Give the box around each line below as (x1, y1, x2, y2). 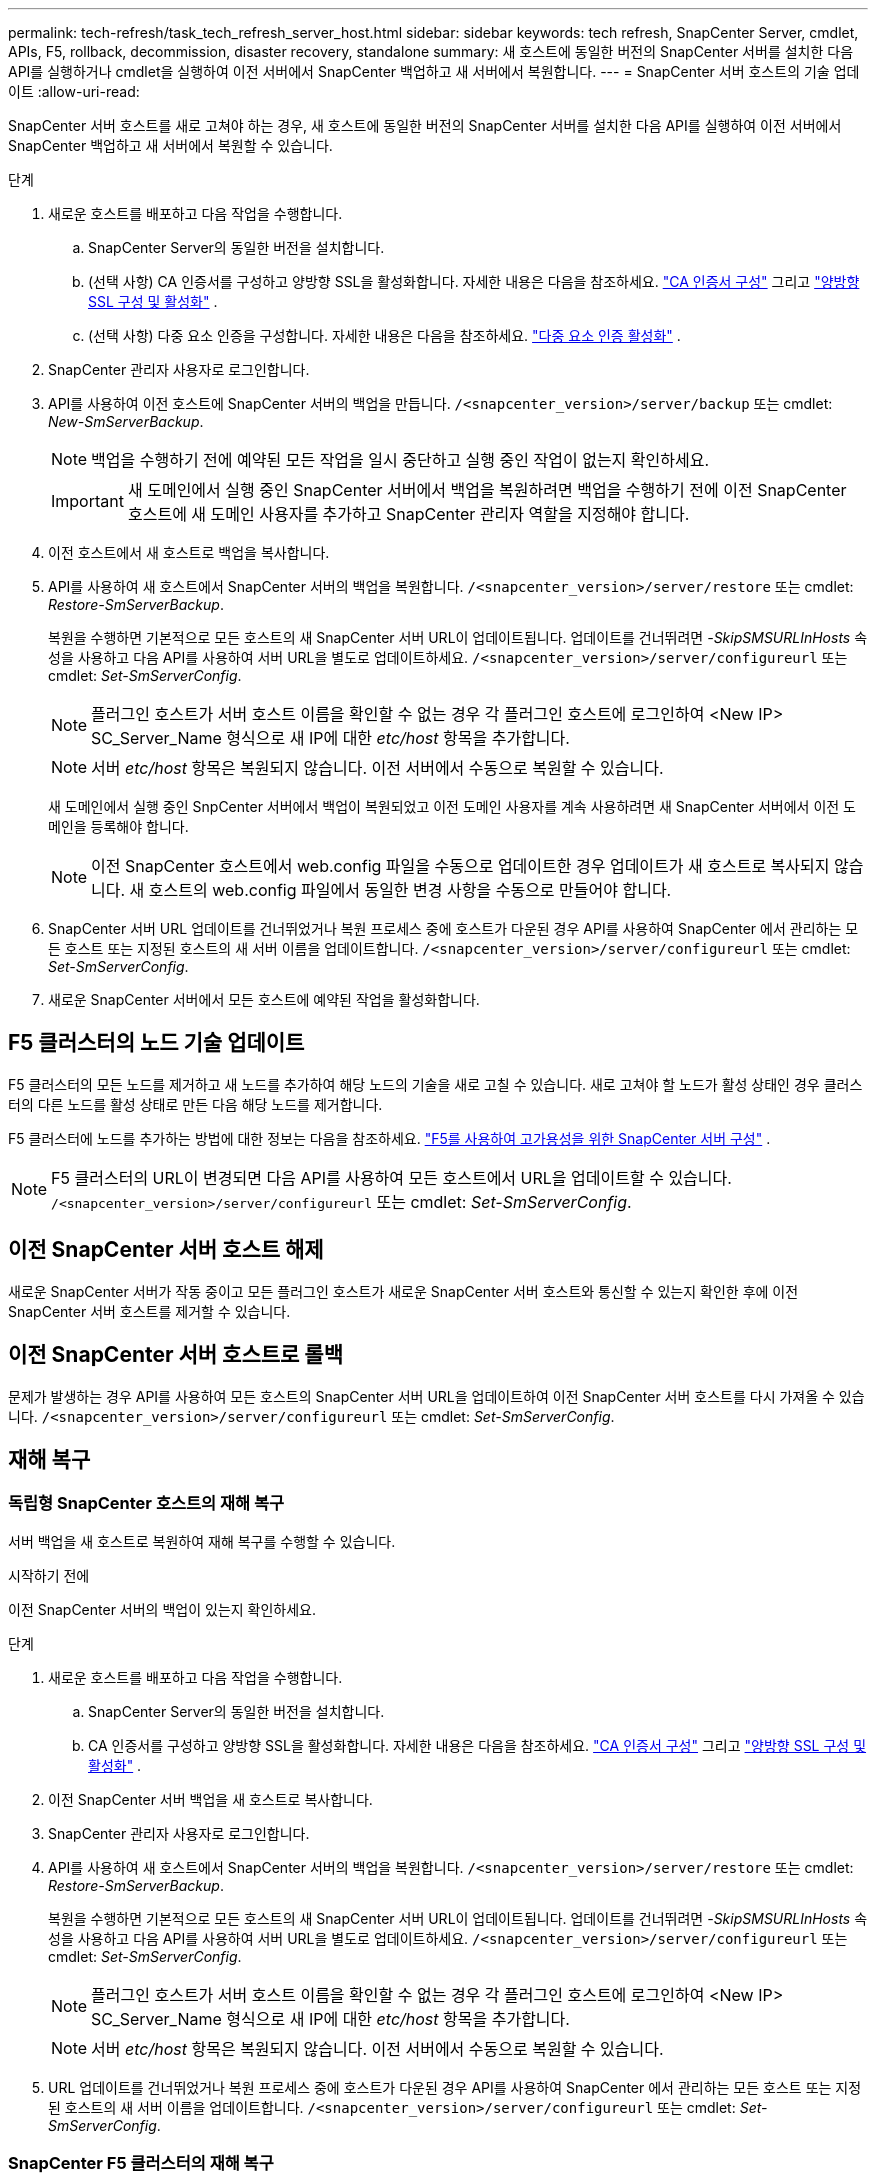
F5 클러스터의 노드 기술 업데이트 (8, 1030, 305, 1056)
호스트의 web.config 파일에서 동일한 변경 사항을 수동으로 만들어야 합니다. (148, 880, 672, 900)
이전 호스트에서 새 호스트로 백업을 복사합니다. (48, 544, 330, 561)
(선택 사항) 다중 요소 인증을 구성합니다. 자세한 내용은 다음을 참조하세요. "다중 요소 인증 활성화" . (88, 327, 681, 344)
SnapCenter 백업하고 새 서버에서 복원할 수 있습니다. (8, 137, 333, 154)
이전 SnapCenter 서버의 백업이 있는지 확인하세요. (8, 1600, 317, 1618)
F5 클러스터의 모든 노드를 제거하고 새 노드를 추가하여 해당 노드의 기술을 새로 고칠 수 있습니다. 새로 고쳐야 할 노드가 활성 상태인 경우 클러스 (8, 1075, 863, 1093)
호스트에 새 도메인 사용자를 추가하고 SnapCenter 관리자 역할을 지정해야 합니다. (127, 504, 690, 524)
